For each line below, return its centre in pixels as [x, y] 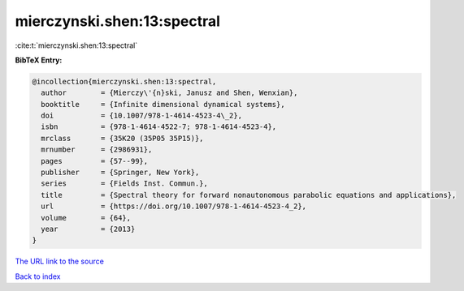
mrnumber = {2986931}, [97, 150]
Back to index [38, 276]
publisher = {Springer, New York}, [120, 173]
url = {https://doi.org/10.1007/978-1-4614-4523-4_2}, [174, 206]
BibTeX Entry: [39, 60]
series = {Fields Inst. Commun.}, [125, 184]
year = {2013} [88, 229]
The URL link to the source [60, 261]
